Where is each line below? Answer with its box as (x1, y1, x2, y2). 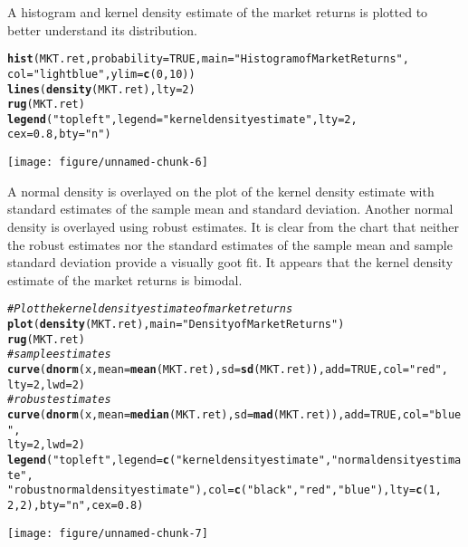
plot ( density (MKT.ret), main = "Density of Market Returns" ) (7, 318, 345, 331)
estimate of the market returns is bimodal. (7, 270, 243, 289)
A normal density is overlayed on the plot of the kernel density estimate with (7, 181, 435, 200)
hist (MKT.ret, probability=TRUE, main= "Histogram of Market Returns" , (7, 53, 409, 66)
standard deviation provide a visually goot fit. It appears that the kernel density (7, 253, 454, 272)
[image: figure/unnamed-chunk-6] (7, 156, 208, 169)
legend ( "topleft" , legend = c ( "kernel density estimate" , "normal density (7, 453, 423, 466)
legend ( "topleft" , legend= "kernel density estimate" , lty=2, (7, 112, 358, 126)
